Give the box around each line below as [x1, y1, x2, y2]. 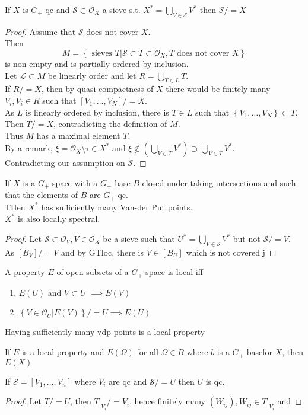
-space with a [49, 176, 98, 189]
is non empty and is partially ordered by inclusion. [5, 57, 189, 69]
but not [233, 232, 261, 245]
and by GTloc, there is [61, 245, 144, 258]
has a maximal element [36, 129, 120, 141]
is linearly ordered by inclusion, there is [25, 106, 169, 118]
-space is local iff [142, 266, 203, 278]
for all [136, 346, 158, 358]
